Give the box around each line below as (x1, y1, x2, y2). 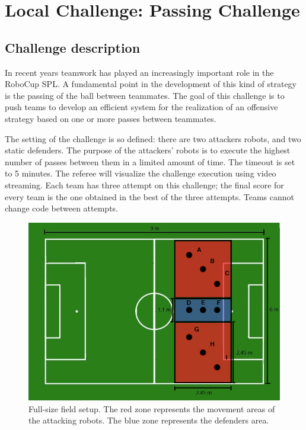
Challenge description (5, 38, 141, 56)
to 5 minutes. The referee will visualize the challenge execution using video (5, 167, 276, 179)
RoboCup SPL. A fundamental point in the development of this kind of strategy (5, 78, 297, 90)
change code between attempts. (5, 202, 118, 214)
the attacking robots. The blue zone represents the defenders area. (28, 414, 269, 426)
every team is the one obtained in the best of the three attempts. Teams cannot (5, 190, 294, 203)
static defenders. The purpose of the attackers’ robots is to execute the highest (5, 144, 291, 156)
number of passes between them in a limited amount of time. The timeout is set (5, 155, 295, 168)
